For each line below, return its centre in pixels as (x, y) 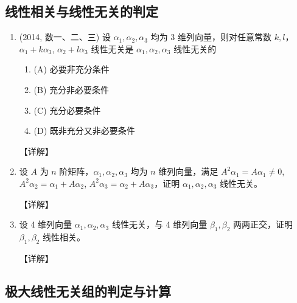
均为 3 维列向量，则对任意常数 (211, 37)
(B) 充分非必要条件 (72, 89)
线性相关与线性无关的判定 (82, 11)
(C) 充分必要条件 (67, 110)
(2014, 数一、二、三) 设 (65, 37)
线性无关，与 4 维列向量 (159, 224)
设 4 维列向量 (46, 224)
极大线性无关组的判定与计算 (88, 291)
